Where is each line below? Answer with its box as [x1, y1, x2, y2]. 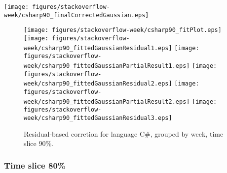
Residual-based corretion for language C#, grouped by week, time [24, 128, 224, 139]
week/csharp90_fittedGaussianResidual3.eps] [24, 114, 172, 121]
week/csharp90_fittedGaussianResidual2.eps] [24, 80, 172, 87]
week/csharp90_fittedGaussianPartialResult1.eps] [24, 62, 190, 69]
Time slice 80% [4, 159, 66, 171]
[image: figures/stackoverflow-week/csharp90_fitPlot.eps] [24, 27, 222, 34]
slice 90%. [24, 138, 53, 148]
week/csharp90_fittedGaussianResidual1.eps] [24, 44, 172, 52]
